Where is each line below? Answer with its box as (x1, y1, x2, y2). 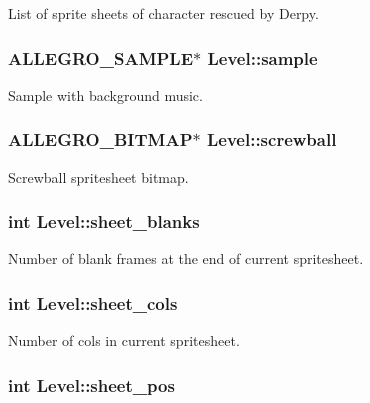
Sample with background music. (8, 84, 203, 105)
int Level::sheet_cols (8, 290, 178, 315)
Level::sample (207, 45, 318, 70)
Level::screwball (206, 127, 337, 152)
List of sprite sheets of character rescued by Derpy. (8, 3, 319, 23)
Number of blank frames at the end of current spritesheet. (8, 248, 364, 269)
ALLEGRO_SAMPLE (8, 45, 194, 70)
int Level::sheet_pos (8, 372, 175, 397)
